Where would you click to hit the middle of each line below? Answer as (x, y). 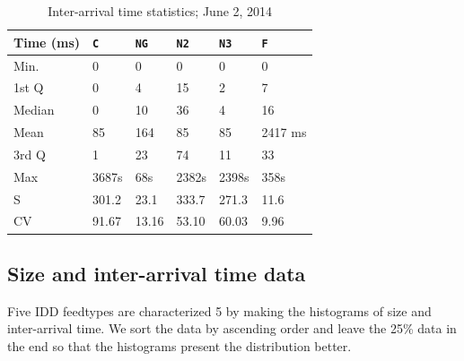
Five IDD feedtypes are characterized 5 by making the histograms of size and (219, 310)
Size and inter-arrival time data (157, 273)
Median (34, 110)
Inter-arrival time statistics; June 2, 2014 (160, 11)
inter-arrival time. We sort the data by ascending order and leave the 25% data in (232, 328)
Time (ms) (47, 42)
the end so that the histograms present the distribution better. (179, 345)
